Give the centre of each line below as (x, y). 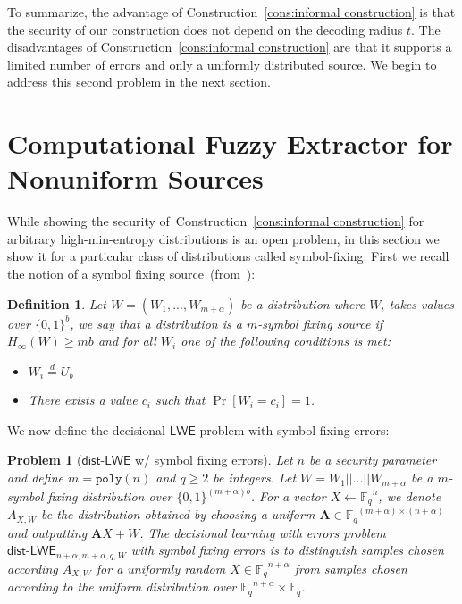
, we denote (410, 495)
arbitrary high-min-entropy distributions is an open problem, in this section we (223, 238)
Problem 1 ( (45, 460)
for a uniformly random (161, 568)
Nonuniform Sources (135, 178)
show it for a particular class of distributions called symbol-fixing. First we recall (228, 256)
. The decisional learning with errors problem (263, 532)
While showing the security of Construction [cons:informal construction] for (216, 221)
